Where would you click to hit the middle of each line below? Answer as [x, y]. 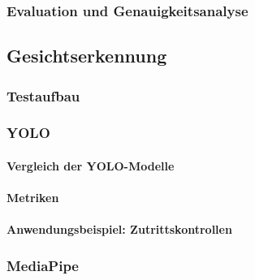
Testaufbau [43, 95]
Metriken [33, 198]
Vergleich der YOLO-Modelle [91, 165]
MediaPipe [43, 265]
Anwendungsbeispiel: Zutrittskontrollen [119, 229]
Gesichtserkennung [87, 56]
